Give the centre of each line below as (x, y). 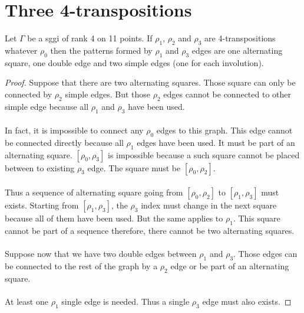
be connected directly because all (64, 142)
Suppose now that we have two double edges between (101, 254)
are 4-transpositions (240, 38)
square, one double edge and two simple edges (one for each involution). (134, 62)
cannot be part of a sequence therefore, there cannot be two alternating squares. (150, 231)
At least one (27, 301)
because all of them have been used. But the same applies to (114, 218)
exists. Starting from (42, 205)
